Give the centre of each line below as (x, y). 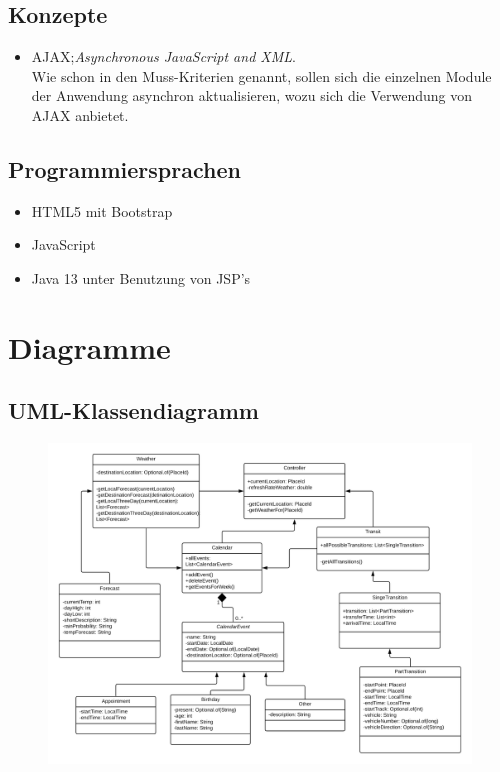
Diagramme (89, 346)
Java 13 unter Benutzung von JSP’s (141, 277)
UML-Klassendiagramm (133, 410)
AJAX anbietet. (80, 114)
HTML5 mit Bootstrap (102, 210)
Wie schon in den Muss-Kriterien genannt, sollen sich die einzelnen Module (261, 75)
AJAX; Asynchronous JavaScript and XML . (163, 56)
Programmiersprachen (124, 168)
